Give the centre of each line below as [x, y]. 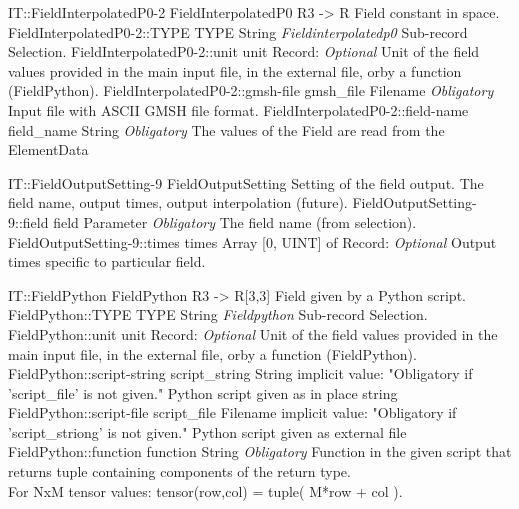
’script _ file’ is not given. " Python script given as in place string [203, 392]
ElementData [48, 149]
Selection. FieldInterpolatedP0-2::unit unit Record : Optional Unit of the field [244, 51]
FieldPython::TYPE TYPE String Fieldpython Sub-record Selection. [218, 314]
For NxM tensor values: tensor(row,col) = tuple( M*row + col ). [205, 490]
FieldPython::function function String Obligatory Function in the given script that [260, 451]
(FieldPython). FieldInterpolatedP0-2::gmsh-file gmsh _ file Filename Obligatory [251, 90]
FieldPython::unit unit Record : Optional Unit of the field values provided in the [253, 333]
